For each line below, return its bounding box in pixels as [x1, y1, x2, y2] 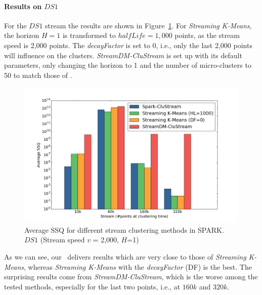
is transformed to [62, 30, 116, 40]
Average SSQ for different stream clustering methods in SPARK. [24, 224, 224, 235]
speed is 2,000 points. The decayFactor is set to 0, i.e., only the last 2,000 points [4, 39, 252, 50]
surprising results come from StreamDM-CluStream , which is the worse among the [4, 271, 258, 282]
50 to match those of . [4, 69, 72, 80]
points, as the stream [174, 30, 240, 40]
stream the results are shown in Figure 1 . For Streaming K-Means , [45, 20, 252, 30]
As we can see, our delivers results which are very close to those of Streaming [4, 251, 246, 262]
